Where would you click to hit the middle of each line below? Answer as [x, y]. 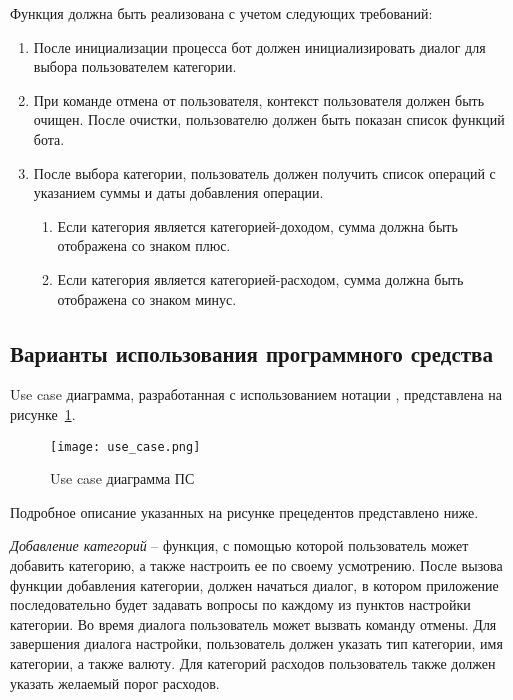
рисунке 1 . [43, 413]
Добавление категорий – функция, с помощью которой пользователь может [239, 545]
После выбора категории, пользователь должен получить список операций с [264, 172]
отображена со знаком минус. [147, 298]
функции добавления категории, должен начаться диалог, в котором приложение [254, 584]
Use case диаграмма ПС [122, 478]
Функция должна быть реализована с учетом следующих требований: [221, 13]
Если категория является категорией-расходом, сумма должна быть [260, 278]
